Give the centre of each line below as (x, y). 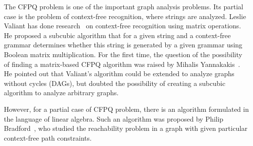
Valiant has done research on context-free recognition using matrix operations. (123, 26)
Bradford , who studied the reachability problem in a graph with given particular (126, 128)
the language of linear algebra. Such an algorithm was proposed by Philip (114, 118)
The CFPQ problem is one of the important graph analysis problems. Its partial (124, 6)
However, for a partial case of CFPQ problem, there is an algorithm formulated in (126, 109)
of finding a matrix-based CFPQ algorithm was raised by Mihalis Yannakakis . (122, 64)
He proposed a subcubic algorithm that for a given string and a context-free (117, 35)
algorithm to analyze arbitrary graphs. (61, 93)
